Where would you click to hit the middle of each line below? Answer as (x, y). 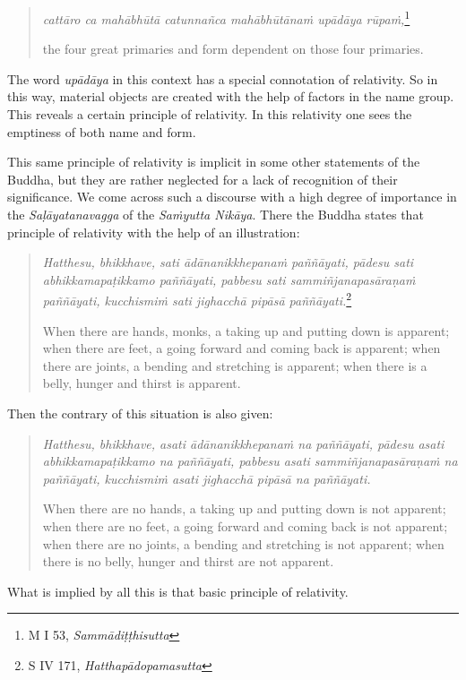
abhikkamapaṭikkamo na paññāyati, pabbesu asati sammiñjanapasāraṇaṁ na (250, 461)
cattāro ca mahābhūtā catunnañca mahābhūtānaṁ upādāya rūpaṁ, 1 (226, 17)
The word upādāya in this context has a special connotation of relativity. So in (223, 78)
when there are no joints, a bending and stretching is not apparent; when (243, 543)
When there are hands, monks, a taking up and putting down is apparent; (246, 330)
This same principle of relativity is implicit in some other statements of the (214, 162)
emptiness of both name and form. (102, 131)
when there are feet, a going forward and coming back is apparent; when (242, 348)
